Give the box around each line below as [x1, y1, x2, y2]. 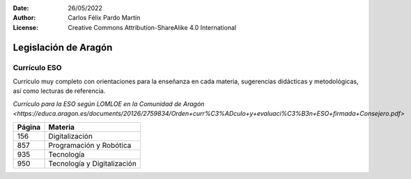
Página [17, 122, 41, 132]
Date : [13, 4, 29, 12]
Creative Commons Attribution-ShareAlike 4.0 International [68, 23, 237, 31]
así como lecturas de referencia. [13, 87, 106, 95]
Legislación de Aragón [13, 42, 113, 53]
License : [13, 23, 38, 31]
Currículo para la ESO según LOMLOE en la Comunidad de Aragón [13, 99, 205, 108]
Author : [13, 14, 36, 22]
